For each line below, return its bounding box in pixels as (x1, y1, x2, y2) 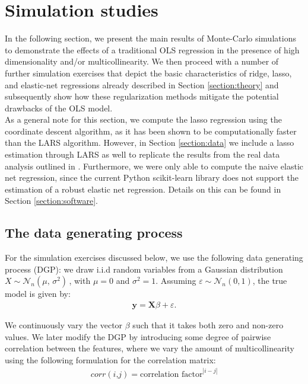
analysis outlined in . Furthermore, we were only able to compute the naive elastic (5, 159, 304, 172)
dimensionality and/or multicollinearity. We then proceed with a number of (5, 55, 279, 68)
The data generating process (5, 223, 183, 242)
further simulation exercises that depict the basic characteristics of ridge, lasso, (5, 66, 292, 79)
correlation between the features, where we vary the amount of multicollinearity (5, 342, 294, 354)
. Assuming (155, 274, 196, 287)
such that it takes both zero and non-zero (132, 319, 284, 331)
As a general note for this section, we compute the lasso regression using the (5, 113, 282, 126)
